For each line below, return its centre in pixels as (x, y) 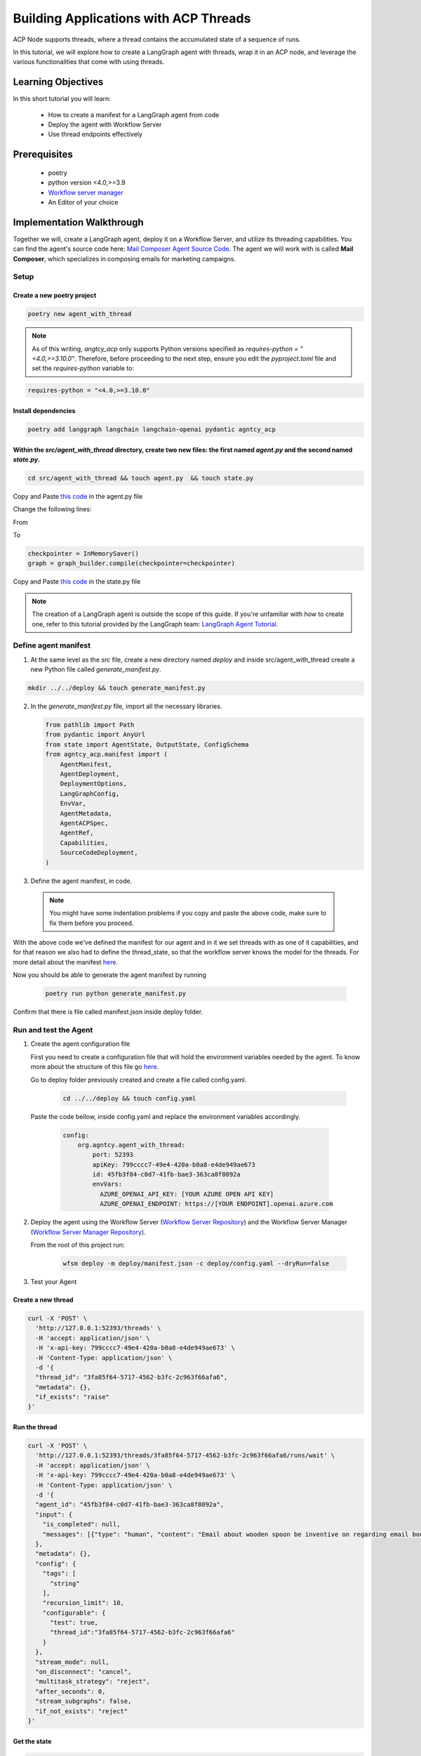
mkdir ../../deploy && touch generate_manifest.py (117, 688)
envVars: (107, 1184)
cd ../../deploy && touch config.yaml (129, 1098)
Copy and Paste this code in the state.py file (77, 582)
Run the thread (35, 1427)
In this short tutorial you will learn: (62, 99)
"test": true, (74, 1623)
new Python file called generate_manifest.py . (96, 669)
